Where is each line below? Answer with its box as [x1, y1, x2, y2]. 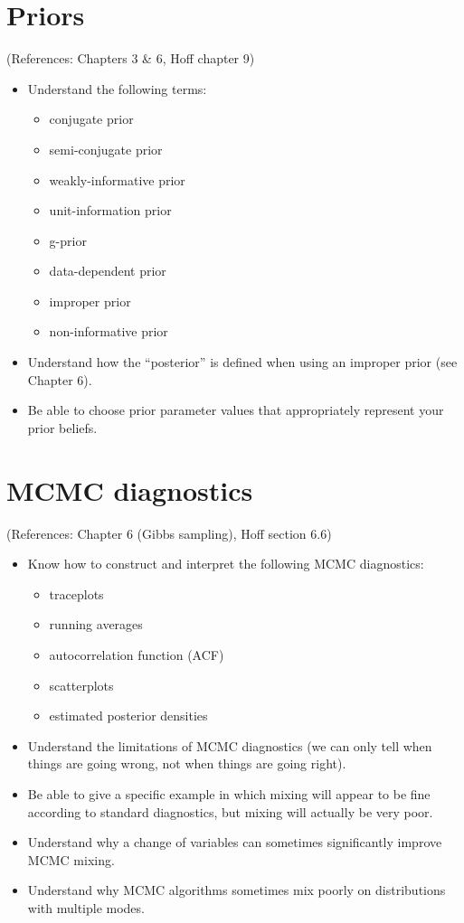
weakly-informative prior [49, 170, 185, 189]
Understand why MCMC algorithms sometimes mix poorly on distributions [27, 881, 446, 899]
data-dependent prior [49, 261, 166, 280]
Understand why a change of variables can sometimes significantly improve [27, 833, 442, 852]
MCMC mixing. [27, 850, 115, 869]
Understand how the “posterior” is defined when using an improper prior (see [27, 353, 458, 372]
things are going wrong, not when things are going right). [27, 754, 346, 773]
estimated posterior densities [49, 706, 208, 725]
